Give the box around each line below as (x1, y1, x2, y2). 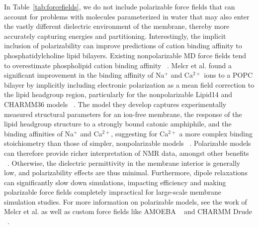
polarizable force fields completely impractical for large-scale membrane (4, 187, 222, 197)
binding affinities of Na (4, 128, 74, 138)
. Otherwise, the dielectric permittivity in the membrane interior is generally (7, 157, 241, 168)
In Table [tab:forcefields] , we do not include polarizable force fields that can (4, 1, 235, 11)
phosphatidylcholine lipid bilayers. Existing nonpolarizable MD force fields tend (4, 50, 247, 60)
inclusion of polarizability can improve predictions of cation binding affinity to (4, 40, 242, 51)
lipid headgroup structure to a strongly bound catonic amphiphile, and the (4, 118, 232, 129)
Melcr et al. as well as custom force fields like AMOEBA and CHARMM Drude (4, 206, 252, 217)
